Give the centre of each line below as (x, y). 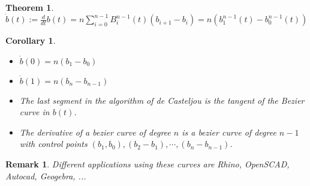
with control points (53, 144)
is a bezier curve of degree (229, 132)
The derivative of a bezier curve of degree (95, 132)
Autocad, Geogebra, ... (46, 175)
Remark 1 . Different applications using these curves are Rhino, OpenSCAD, (148, 164)
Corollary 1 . (31, 40)
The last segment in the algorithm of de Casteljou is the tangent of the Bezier (162, 100)
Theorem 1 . (30, 7)
